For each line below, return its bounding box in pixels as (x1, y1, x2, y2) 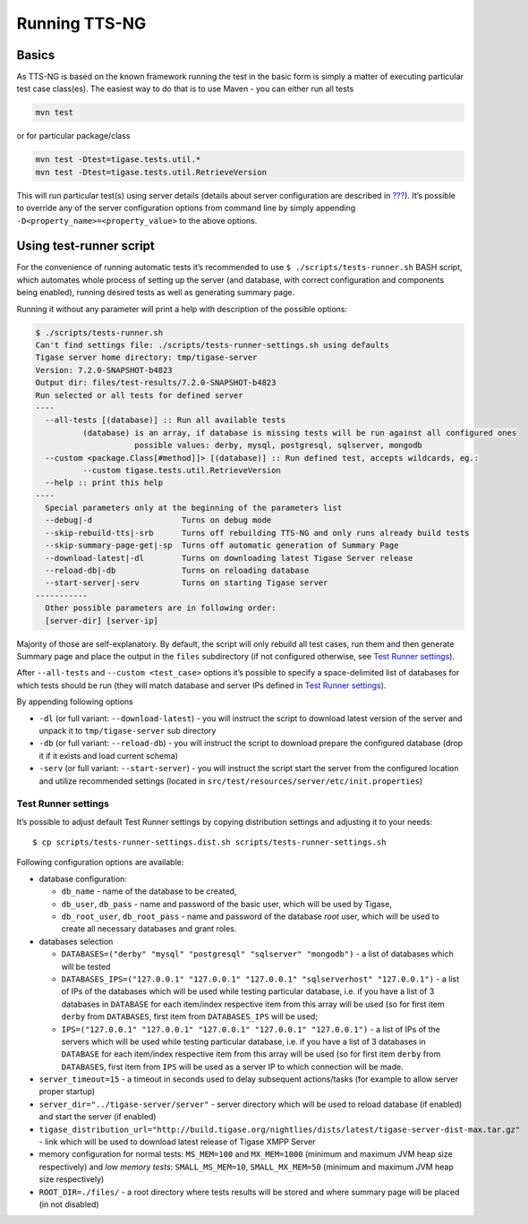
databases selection (38, 936, 114, 947)
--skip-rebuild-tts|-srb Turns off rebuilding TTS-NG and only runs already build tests (45, 528, 470, 538)
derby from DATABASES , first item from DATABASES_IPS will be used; (61, 1011, 318, 1022)
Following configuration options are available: (16, 857, 184, 868)
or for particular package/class (16, 131, 131, 141)
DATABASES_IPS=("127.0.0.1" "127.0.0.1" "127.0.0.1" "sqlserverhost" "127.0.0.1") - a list (61, 973, 460, 984)
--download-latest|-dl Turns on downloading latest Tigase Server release (45, 553, 413, 563)
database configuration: (38, 873, 127, 884)
